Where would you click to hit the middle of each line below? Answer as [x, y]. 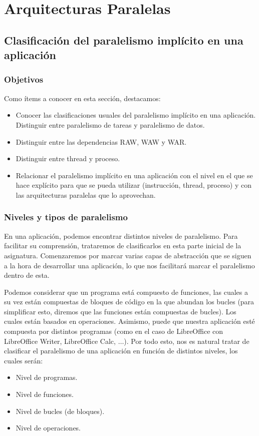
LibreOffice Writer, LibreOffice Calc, [60, 341]
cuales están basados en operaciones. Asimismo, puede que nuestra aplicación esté [129, 321]
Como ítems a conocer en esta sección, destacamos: [82, 98]
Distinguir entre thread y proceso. [68, 158]
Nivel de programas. [47, 377]
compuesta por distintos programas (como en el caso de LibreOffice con [114, 331]
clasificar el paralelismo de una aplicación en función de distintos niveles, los [121, 351]
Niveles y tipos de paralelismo [66, 217]
